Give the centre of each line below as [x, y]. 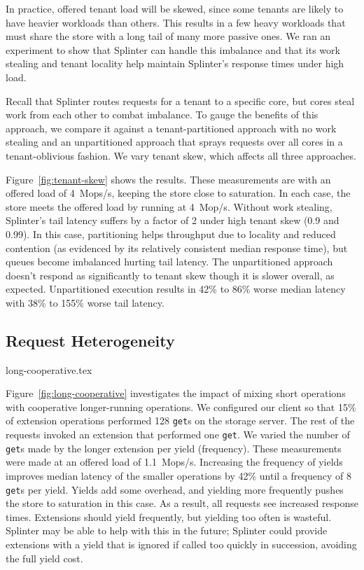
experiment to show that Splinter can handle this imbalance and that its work [173, 49]
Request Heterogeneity [90, 340]
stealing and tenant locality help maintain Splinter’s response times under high [175, 63]
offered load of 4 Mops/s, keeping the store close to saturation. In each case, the [178, 193]
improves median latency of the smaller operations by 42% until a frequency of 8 [178, 476]
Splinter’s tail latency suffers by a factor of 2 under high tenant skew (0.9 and [173, 220]
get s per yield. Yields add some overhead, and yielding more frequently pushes [175, 489]
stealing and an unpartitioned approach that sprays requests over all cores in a [174, 142]
